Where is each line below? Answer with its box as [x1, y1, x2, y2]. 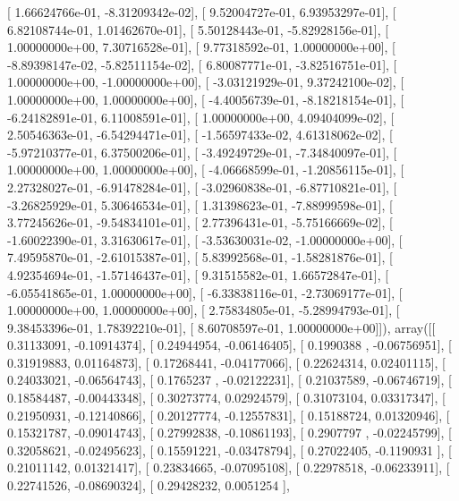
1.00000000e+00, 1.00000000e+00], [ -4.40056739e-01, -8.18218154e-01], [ [7, 89, 404, 108]
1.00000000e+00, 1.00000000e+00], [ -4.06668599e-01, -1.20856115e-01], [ [7, 160, 404, 179]
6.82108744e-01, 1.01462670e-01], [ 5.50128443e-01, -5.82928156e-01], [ [7, 20, 389, 38]
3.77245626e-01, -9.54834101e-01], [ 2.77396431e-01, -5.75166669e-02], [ [7, 213, 393, 232]
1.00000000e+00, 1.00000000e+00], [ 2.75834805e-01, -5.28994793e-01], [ [7, 301, 400, 319]
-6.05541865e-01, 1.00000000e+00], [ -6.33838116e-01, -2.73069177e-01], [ [7, 283, 403, 301]
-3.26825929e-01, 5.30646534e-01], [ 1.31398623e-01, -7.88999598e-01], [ [7, 195, 393, 214]
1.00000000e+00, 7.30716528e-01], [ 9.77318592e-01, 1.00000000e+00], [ [7, 38, 395, 56]
